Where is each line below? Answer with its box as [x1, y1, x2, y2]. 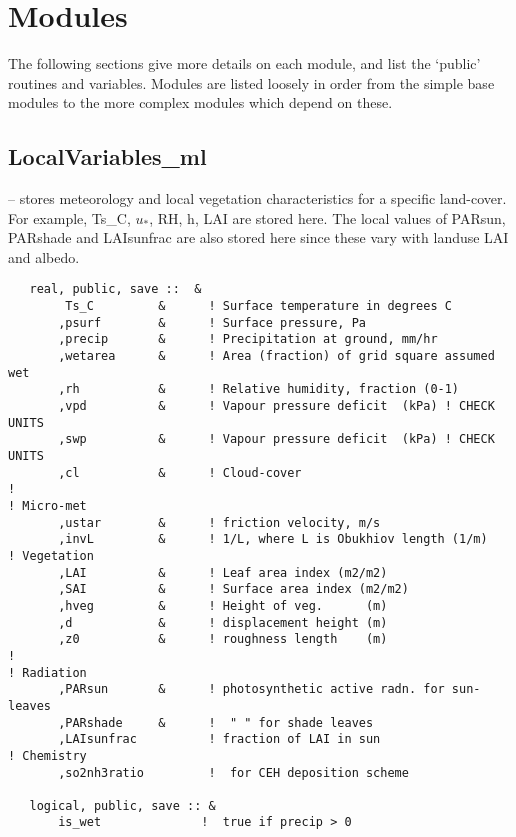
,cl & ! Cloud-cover [58, 465, 302, 480]
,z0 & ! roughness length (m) [58, 632, 388, 647]
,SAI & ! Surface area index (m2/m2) [58, 582, 409, 597]
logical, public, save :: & [29, 798, 216, 813]
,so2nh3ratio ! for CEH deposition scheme [58, 765, 409, 780]
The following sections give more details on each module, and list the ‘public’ [8, 53, 481, 74]
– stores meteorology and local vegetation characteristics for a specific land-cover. [8, 188, 507, 209]
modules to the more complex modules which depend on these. [8, 92, 393, 113]
